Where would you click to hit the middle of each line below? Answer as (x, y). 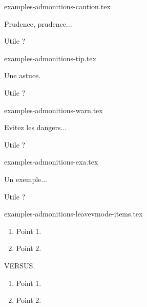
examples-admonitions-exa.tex (51, 162)
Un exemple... (26, 179)
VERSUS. (20, 265)
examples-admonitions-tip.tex (50, 58)
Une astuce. (23, 75)
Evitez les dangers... (36, 127)
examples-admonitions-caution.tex (57, 6)
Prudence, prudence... (38, 23)
